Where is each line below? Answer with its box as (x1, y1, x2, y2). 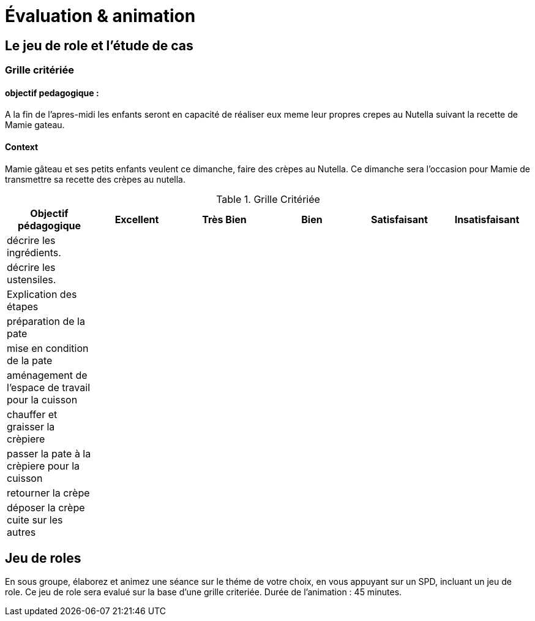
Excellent (114, 213, 159, 226)
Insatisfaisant (454, 213, 520, 226)
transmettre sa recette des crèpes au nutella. (5, 173, 185, 185)
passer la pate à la (7, 447, 91, 460)
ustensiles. (7, 273, 56, 286)
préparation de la (7, 314, 85, 327)
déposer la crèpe (7, 501, 85, 514)
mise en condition (7, 341, 89, 354)
